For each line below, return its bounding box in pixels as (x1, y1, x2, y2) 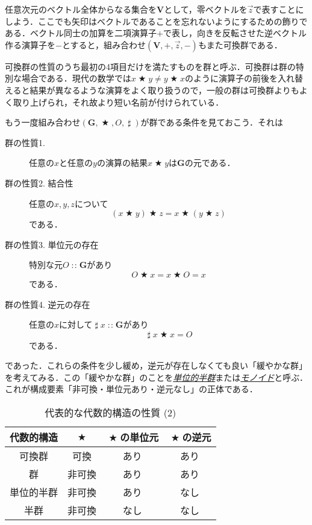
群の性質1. (5, 136, 45, 148)
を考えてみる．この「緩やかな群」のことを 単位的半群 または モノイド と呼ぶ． (5, 371, 308, 383)
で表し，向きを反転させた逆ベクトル (163, 27, 307, 39)
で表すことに (253, 3, 304, 15)
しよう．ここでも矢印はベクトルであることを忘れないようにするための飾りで (5, 14, 308, 27)
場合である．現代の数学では (21, 72, 131, 84)
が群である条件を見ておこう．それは (140, 116, 283, 129)
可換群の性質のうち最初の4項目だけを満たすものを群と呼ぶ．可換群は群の (5, 60, 296, 72)
